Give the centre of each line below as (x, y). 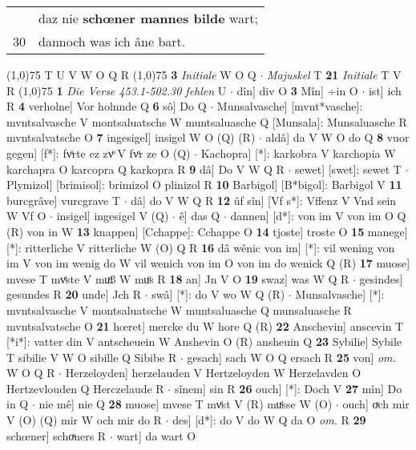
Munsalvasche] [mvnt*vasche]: (290, 106)
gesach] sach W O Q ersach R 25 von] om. (291, 357)
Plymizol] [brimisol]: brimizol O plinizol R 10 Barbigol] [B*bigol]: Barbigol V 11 (204, 185)
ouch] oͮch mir (376, 404)
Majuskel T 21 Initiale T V (334, 74)
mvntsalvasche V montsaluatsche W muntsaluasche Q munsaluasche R (179, 309)
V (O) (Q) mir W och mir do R (84, 420)
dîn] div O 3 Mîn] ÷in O (297, 90)
